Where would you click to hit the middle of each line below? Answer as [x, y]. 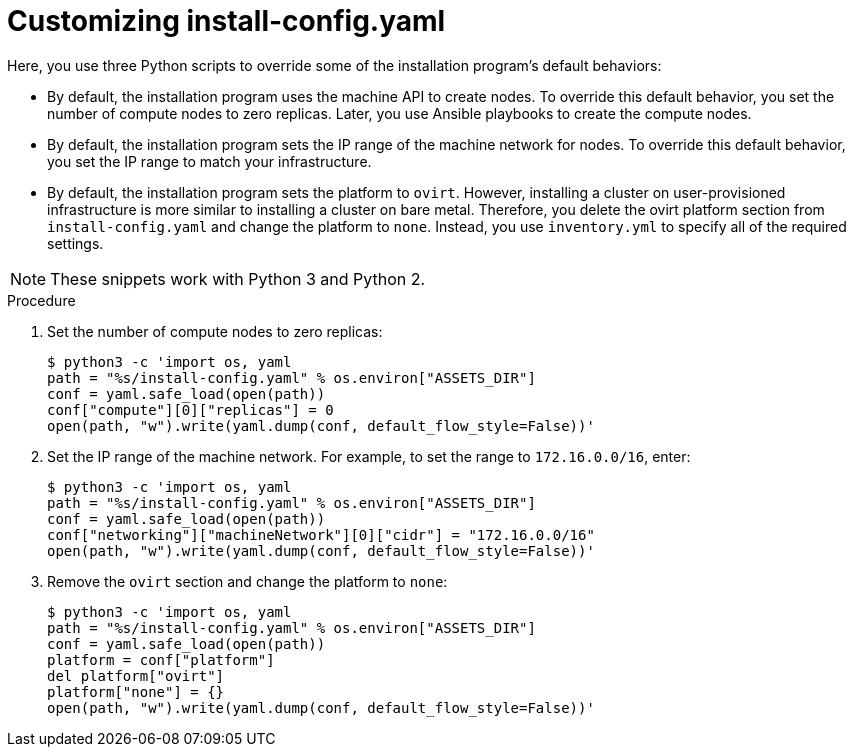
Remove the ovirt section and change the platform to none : [247, 581]
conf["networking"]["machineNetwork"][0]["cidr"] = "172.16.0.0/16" [321, 534]
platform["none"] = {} [136, 691]
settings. [75, 243]
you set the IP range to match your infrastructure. [209, 161]
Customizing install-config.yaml [226, 21]
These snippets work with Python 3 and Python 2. [238, 278]
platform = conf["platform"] [161, 659]
